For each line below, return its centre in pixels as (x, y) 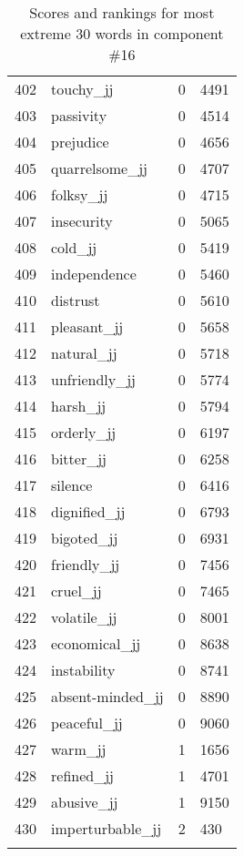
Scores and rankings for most (122, 12)
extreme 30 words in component (122, 33)
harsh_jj (79, 406)
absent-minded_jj (107, 696)
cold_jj (74, 247)
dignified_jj (88, 511)
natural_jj (84, 353)
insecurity (82, 221)
